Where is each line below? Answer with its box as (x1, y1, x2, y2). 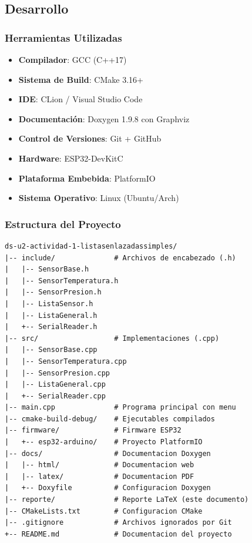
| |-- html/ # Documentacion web (5, 461, 194, 470)
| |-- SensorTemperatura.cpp (5, 357, 127, 366)
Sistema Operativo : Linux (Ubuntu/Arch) (18, 192, 179, 204)
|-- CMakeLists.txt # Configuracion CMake (5, 507, 203, 515)
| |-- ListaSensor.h (5, 299, 93, 308)
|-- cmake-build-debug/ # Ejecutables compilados (5, 414, 215, 423)
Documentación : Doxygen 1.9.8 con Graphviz (18, 112, 190, 125)
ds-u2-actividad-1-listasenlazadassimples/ (5, 242, 177, 250)
